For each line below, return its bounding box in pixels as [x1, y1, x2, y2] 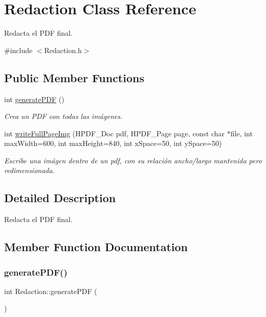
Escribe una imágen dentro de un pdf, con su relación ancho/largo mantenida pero [4, 155, 262, 165]
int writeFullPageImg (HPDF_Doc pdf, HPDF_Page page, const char [4, 128, 225, 138]
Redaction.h [44, 44, 82, 55]
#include [4, 44, 33, 55]
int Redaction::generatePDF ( [4, 285, 97, 296]
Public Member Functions [4, 69, 144, 85]
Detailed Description [4, 190, 116, 206]
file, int [230, 128, 253, 138]
